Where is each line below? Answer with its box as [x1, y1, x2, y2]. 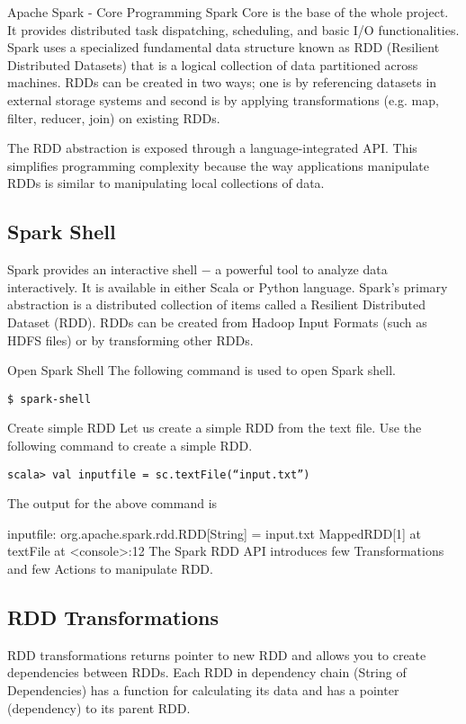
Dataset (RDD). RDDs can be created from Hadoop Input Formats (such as [7, 312, 427, 331]
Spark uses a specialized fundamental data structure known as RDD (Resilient [7, 38, 440, 57]
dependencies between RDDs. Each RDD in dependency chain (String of [7, 663, 407, 682]
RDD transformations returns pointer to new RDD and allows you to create [7, 645, 426, 664]
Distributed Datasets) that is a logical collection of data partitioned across [7, 55, 418, 74]
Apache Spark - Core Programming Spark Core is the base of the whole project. [7, 3, 449, 21]
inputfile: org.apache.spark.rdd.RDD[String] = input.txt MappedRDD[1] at [7, 523, 422, 542]
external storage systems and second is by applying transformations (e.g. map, [7, 90, 439, 109]
